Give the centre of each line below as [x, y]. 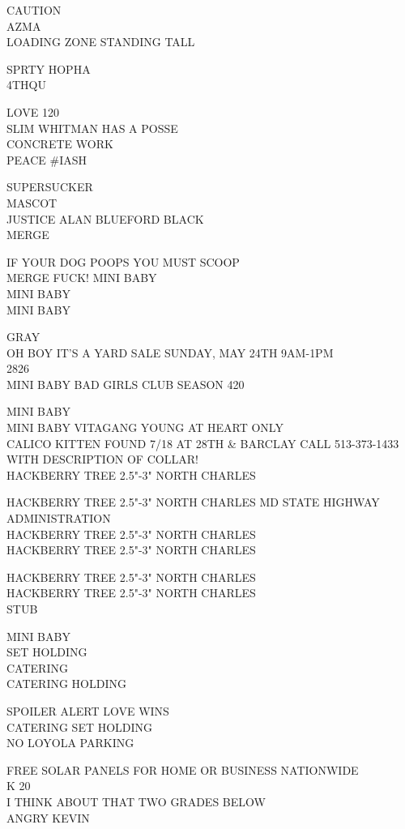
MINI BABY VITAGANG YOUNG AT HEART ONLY [145, 427]
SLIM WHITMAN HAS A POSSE [92, 128]
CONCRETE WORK [60, 144]
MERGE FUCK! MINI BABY [82, 278]
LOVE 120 [33, 111]
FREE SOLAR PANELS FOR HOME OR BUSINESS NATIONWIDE [183, 769]
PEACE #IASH [47, 159]
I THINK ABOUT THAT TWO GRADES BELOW [136, 801]
